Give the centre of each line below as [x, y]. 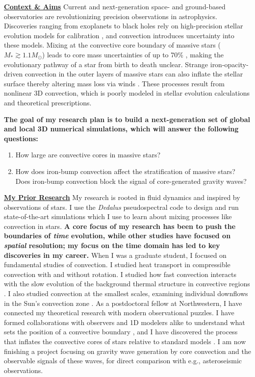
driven [13, 74]
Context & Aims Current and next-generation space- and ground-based [115, 6]
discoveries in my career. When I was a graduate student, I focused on [115, 255]
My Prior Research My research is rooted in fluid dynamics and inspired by [122, 197]
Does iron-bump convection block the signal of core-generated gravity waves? [131, 181]
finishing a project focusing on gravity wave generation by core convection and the [127, 351]
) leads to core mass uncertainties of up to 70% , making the [133, 54]
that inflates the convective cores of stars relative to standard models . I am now [125, 341]
